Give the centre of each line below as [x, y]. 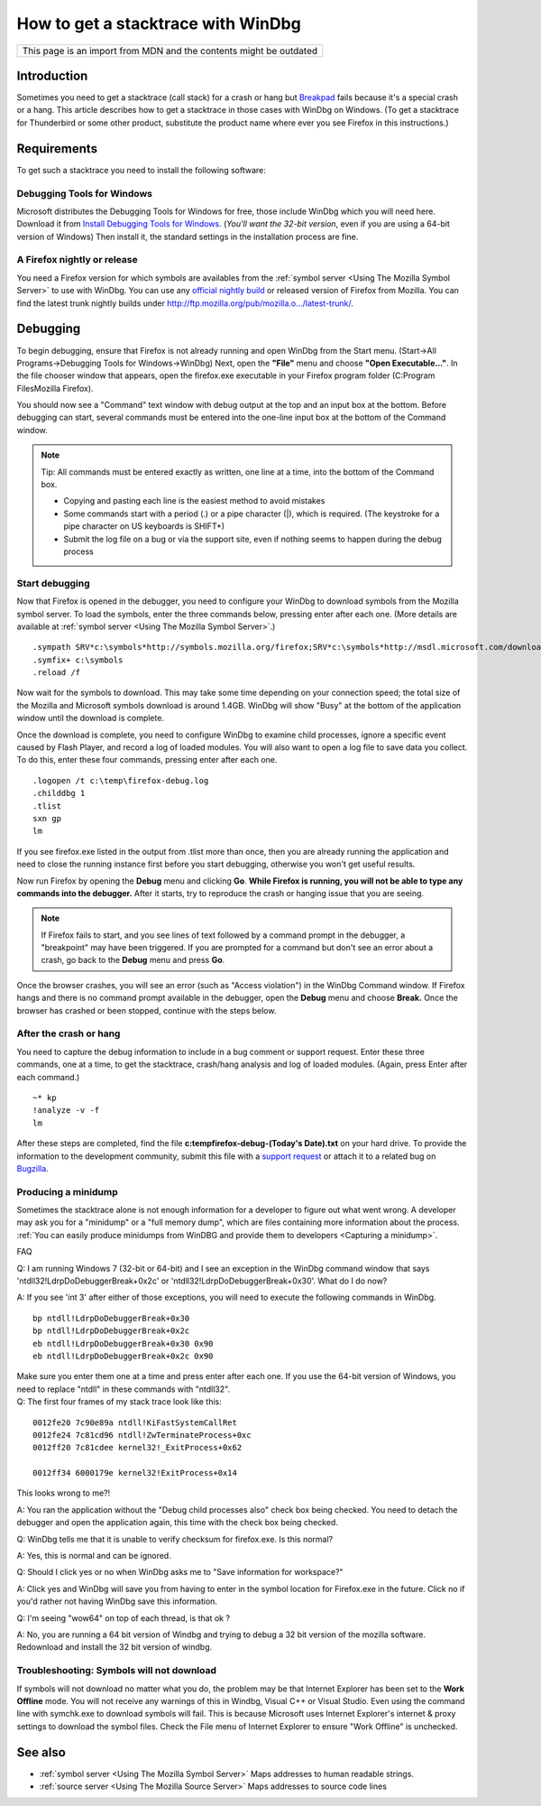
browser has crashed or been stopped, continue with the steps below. [147, 1010]
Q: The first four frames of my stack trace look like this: [119, 1402]
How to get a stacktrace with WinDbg [159, 23]
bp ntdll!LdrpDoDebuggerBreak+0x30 [111, 1318]
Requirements [57, 148]
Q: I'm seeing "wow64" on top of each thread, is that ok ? [123, 1618]
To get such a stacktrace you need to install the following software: [141, 170]
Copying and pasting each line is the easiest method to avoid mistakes [194, 501]
